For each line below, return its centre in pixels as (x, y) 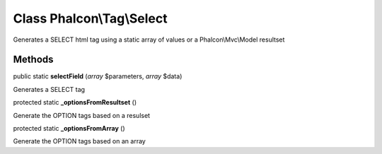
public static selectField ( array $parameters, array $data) (98, 76)
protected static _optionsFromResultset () (75, 102)
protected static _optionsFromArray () (69, 129)
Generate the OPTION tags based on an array (80, 141)
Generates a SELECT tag (49, 89)
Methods (33, 60)
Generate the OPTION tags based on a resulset (82, 115)
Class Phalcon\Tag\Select (90, 18)
